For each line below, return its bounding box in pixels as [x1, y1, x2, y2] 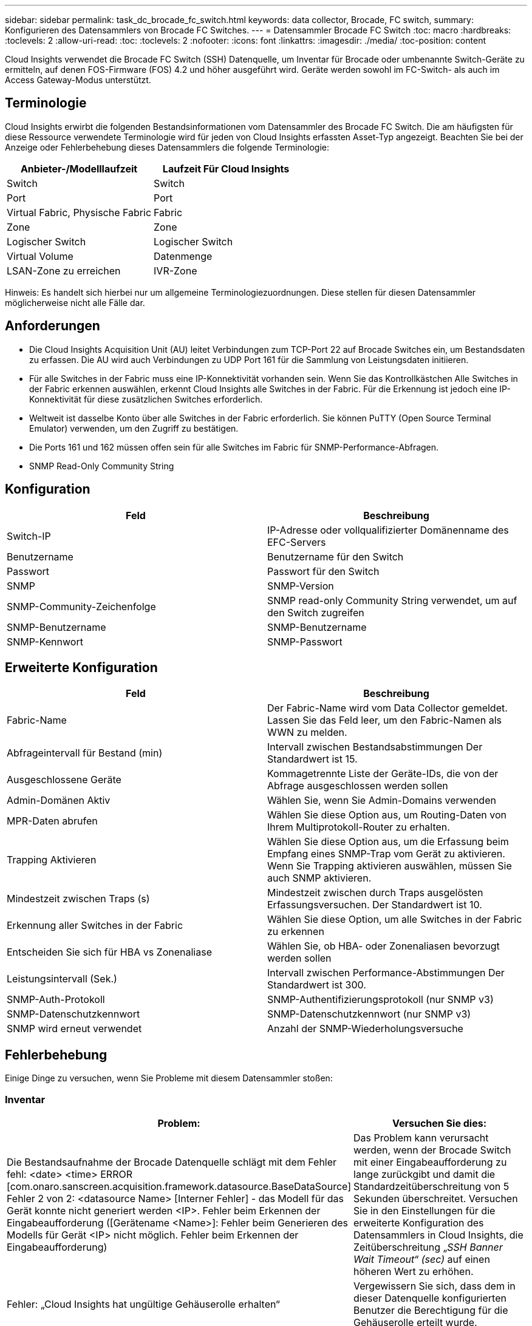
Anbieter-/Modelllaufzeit [20, 162, 138, 175]
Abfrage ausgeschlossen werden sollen [267, 780, 448, 792]
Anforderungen [5, 318, 100, 334]
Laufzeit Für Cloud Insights [162, 162, 290, 175]
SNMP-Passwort [267, 635, 343, 648]
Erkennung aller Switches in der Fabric [7, 919, 183, 932]
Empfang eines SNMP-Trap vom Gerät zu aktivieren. [267, 848, 505, 860]
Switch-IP [7, 529, 51, 542]
